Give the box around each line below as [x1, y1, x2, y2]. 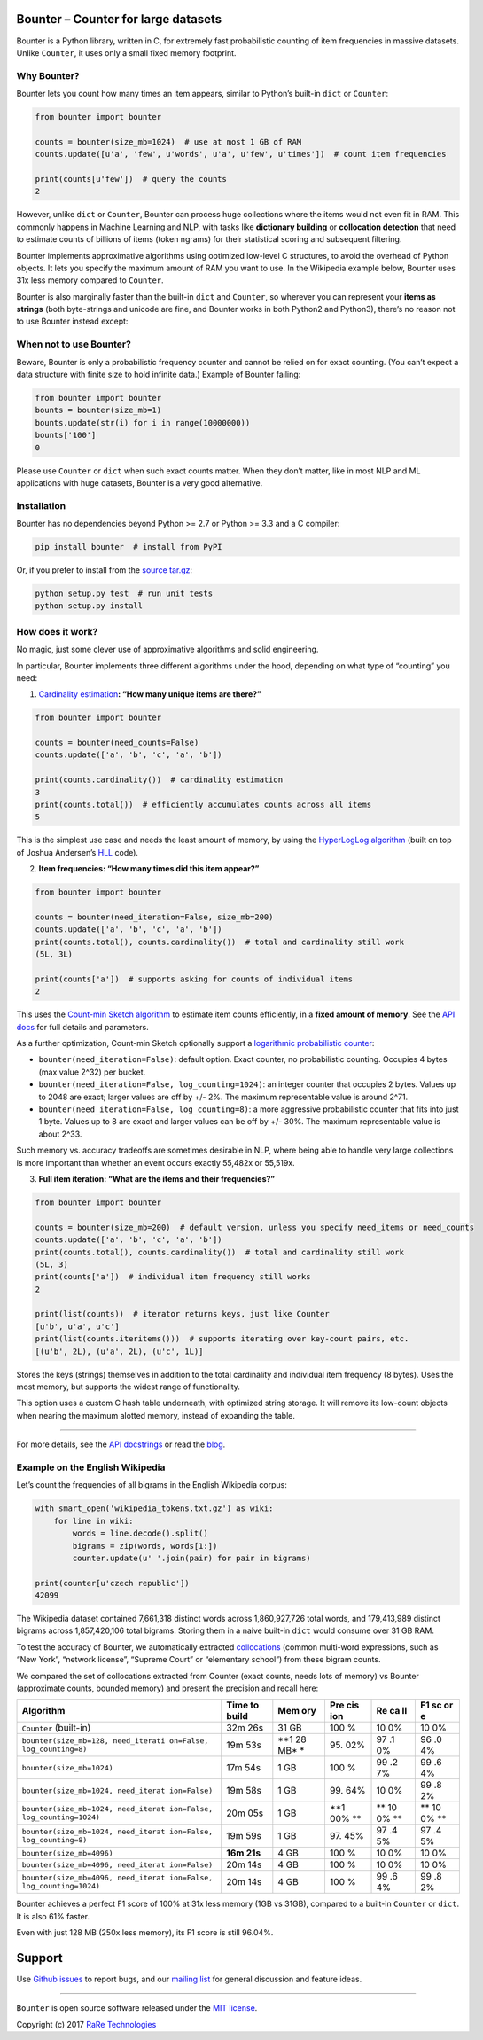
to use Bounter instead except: [16, 316, 129, 327]
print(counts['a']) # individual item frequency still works [35, 1272, 311, 1282]
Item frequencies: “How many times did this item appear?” [38, 864, 260, 874]
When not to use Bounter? [16, 338, 132, 350]
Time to [226, 1699, 260, 1711]
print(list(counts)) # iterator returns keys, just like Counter [35, 1309, 330, 1319]
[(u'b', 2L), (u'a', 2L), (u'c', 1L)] [35, 1346, 204, 1356]
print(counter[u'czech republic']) [35, 1578, 190, 1588]
